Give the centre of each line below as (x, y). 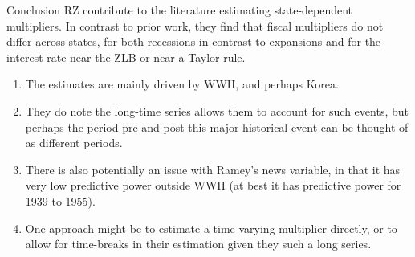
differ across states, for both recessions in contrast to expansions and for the (194, 41)
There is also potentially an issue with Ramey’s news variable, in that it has (213, 169)
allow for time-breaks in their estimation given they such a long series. (198, 244)
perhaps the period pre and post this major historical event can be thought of (217, 126)
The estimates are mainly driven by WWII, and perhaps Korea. (182, 84)
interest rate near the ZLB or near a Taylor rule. (126, 57)
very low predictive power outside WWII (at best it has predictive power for (213, 185)
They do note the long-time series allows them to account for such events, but (217, 110)
